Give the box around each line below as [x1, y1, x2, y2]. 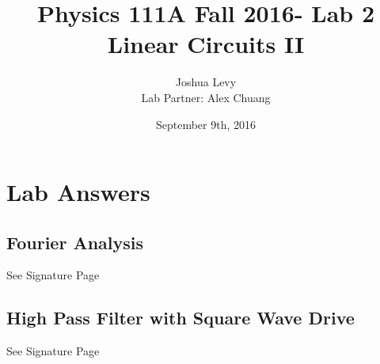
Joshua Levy [175, 74, 237, 90]
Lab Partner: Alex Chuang [141, 89, 271, 105]
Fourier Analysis [6, 229, 144, 254]
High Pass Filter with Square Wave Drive [6, 305, 355, 330]
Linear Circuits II [107, 28, 305, 60]
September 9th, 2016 [155, 116, 256, 132]
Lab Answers [6, 176, 150, 208]
